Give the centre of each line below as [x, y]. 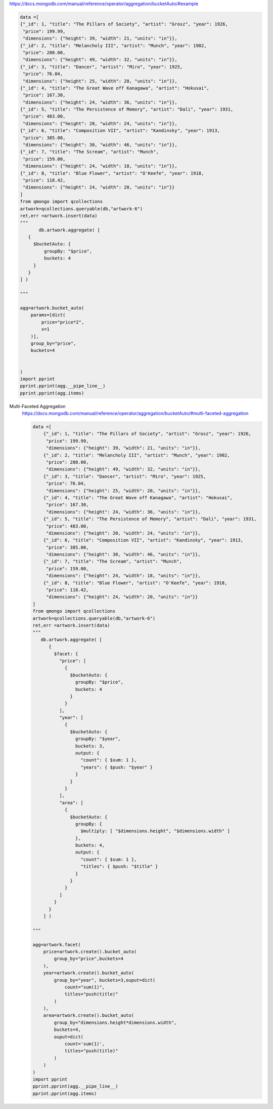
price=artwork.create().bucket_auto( [90, 951]
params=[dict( [48, 315]
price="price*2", [63, 322]
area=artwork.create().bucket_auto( [88, 1015]
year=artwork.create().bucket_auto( [88, 973]
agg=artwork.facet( [57, 945]
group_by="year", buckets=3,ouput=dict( [105, 980]
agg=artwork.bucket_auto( [52, 308]
